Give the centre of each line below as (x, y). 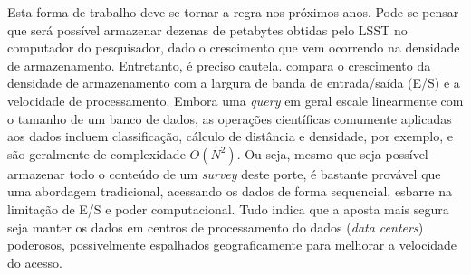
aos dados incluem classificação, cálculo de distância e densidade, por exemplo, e (231, 136)
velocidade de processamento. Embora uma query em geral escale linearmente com (235, 100)
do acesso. (35, 262)
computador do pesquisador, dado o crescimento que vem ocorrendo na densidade (234, 47)
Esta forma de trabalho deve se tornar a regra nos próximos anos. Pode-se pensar (233, 12)
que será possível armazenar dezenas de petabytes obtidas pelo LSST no (207, 29)
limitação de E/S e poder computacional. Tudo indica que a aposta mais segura (228, 209)
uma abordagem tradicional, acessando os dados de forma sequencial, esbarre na (230, 191)
